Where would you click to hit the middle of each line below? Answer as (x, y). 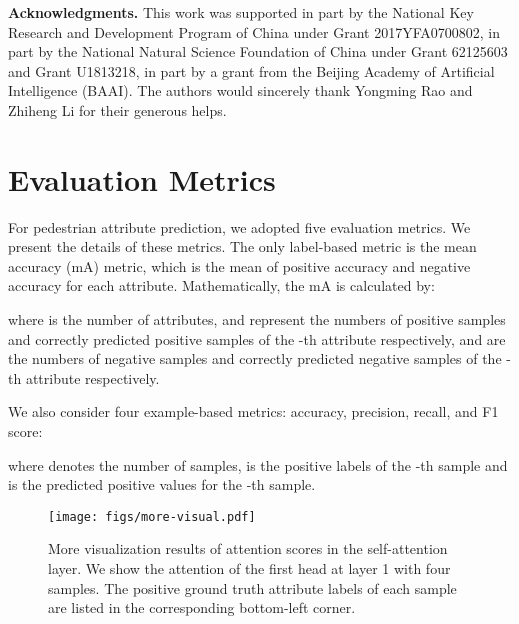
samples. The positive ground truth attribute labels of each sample (252, 587)
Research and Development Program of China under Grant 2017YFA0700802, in (254, 31)
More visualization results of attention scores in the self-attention (248, 548)
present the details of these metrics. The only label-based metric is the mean (242, 246)
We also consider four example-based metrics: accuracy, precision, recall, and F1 (253, 411)
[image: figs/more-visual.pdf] (152, 516)
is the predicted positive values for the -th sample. (162, 484)
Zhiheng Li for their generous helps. (117, 109)
